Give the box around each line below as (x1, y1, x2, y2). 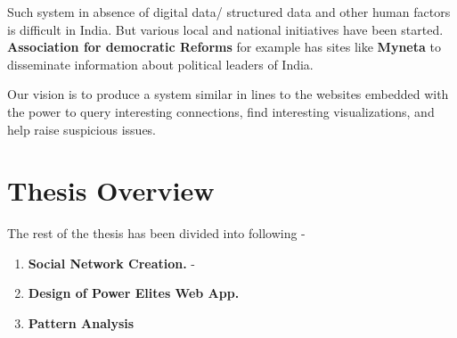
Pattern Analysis (28, 314, 135, 333)
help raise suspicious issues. (7, 120, 157, 138)
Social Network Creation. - (28, 253, 196, 272)
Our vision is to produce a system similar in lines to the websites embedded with (7, 85, 449, 103)
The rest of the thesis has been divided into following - (7, 224, 306, 243)
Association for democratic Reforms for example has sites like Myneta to (7, 37, 441, 56)
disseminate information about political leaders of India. (7, 54, 314, 73)
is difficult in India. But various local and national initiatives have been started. (7, 20, 444, 38)
